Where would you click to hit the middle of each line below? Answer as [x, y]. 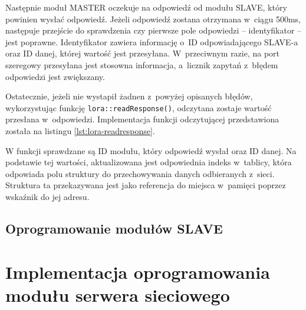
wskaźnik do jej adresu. [47, 196]
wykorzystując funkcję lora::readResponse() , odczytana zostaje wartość [139, 107]
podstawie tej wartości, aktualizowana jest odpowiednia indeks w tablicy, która [149, 162]
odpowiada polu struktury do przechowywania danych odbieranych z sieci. [140, 173]
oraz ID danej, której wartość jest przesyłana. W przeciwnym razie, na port [143, 53]
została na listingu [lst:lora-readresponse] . [80, 131]
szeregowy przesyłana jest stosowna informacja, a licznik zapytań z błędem [142, 64]
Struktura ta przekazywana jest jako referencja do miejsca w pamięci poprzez [146, 185]
